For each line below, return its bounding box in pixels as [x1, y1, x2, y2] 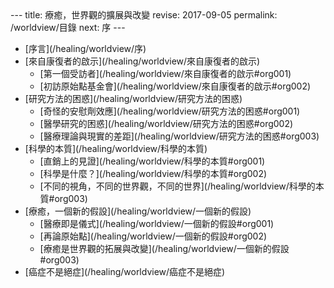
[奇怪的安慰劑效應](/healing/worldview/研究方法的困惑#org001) [39, 105, 301, 117]
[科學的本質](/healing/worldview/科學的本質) [24, 143, 208, 154]
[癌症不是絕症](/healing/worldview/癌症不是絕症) [24, 266, 226, 277]
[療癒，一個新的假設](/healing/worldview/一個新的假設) [24, 205, 252, 217]
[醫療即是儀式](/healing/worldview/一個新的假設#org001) [39, 218, 275, 229]
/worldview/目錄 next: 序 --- [10, 22, 126, 33]
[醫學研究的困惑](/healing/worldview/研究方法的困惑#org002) [39, 118, 294, 129]
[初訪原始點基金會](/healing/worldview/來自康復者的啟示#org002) [39, 80, 312, 92]
